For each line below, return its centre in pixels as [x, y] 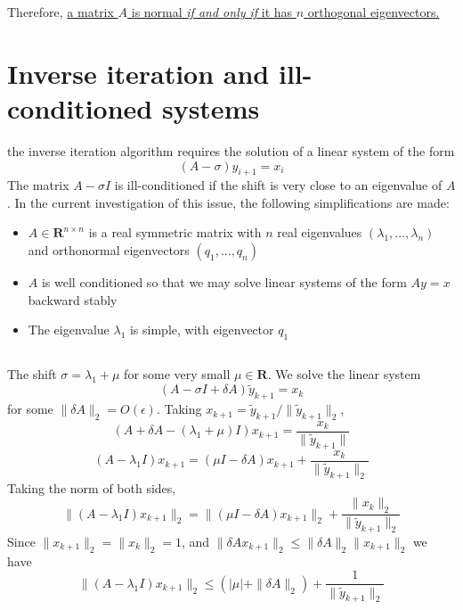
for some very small [177, 374]
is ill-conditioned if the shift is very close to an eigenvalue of [278, 185]
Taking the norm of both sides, [92, 487]
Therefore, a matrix [61, 12]
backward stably [73, 299]
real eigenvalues [320, 232]
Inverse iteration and [138, 73]
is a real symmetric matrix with [175, 232]
